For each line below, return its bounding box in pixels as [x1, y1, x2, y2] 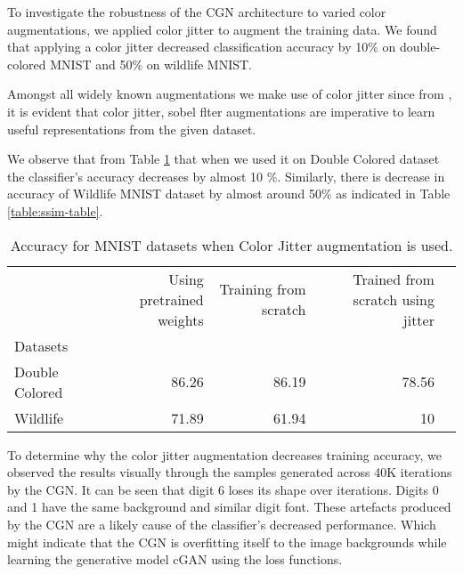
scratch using [353, 288, 435, 310]
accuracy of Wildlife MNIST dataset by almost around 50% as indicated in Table [7, 184, 451, 203]
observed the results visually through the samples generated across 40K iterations [7, 463, 452, 481]
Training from [219, 279, 306, 300]
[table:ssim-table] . [7, 201, 103, 220]
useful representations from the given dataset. [7, 119, 256, 138]
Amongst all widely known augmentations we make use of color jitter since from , [7, 85, 452, 103]
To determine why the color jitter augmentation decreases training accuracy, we [7, 445, 443, 464]
